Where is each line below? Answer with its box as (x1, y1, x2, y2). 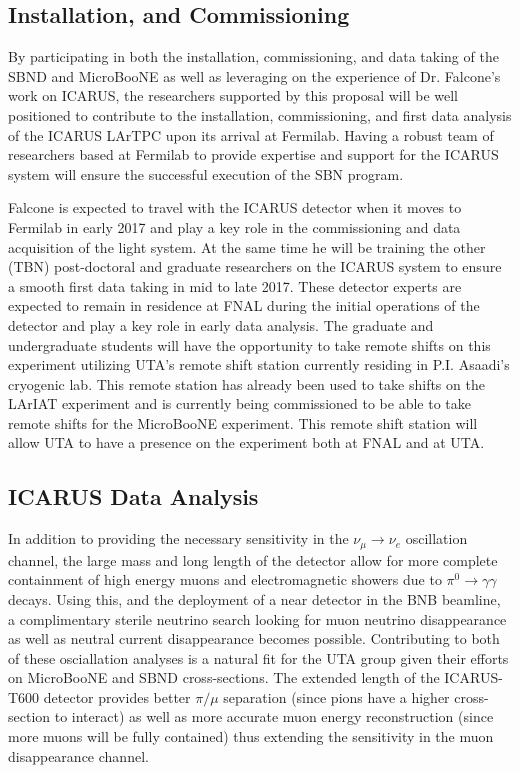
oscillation (405, 528, 468, 549)
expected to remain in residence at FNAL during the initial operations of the (8, 295, 480, 316)
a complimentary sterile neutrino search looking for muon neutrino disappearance (8, 608, 507, 629)
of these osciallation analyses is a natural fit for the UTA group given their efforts (8, 647, 509, 668)
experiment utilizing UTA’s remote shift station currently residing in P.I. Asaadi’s (8, 354, 510, 375)
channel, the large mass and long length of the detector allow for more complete (8, 549, 498, 570)
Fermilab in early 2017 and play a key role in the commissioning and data (8, 216, 461, 237)
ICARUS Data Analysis (8, 481, 259, 512)
